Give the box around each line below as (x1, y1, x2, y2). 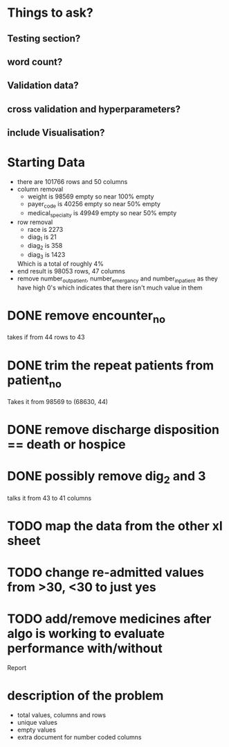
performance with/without (7, 641, 163, 657)
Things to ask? (7, 5, 93, 21)
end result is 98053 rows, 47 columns (17, 267, 126, 276)
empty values (17, 725, 57, 734)
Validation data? (7, 80, 79, 92)
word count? (7, 56, 63, 67)
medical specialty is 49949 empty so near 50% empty (27, 208, 177, 219)
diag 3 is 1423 (27, 251, 66, 261)
